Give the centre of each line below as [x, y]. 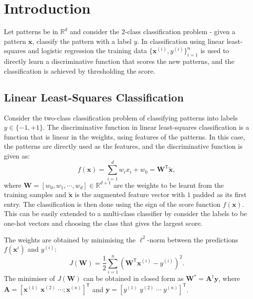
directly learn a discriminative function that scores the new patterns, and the [119, 61]
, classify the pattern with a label [82, 41]
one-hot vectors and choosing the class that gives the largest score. [103, 223]
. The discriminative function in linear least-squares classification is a [146, 127]
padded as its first [220, 194]
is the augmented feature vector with [130, 194]
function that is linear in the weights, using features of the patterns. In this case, [125, 136]
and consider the [95, 31]
